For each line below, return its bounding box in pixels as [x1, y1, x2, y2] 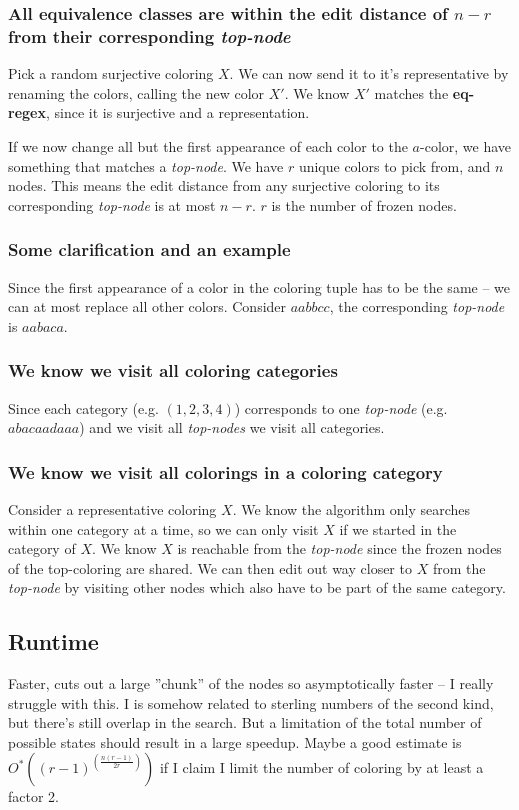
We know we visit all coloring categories [8, 358, 338, 383]
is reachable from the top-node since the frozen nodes [177, 538, 502, 559]
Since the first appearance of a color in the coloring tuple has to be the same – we [8, 276, 511, 297]
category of [8, 538, 76, 559]
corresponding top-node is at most [8, 194, 216, 215]
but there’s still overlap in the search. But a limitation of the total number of [8, 712, 482, 733]
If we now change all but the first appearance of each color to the [8, 135, 408, 156]
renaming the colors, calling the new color [8, 82, 265, 103]
